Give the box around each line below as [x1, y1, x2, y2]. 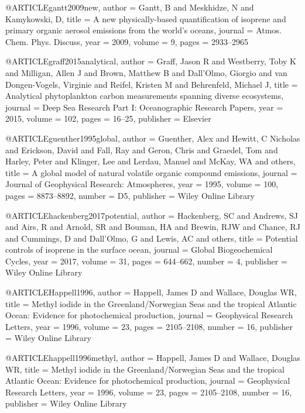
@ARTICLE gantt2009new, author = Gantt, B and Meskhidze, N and [5, 1, 254, 13]
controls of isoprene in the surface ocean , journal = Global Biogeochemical [5, 243, 273, 256]
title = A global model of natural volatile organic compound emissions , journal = [5, 166, 297, 178]
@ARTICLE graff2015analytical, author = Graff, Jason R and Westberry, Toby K [5, 55, 296, 67]
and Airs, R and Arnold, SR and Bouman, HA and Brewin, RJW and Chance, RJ [5, 221, 300, 233]
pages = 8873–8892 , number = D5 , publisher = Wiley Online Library [5, 189, 255, 201]
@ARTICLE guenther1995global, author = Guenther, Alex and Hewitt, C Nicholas [5, 132, 300, 144]
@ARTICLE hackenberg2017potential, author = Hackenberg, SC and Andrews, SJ [5, 209, 299, 221]
